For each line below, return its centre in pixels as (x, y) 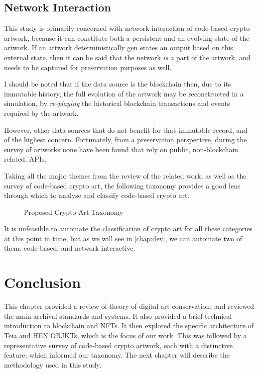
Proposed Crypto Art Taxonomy (74, 212)
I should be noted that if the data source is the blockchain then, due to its (118, 84)
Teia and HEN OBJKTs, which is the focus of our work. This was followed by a (126, 335)
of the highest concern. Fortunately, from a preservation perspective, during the (126, 140)
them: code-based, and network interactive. (70, 248)
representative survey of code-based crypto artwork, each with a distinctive (119, 345)
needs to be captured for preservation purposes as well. (88, 67)
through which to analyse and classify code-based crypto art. (97, 195)
